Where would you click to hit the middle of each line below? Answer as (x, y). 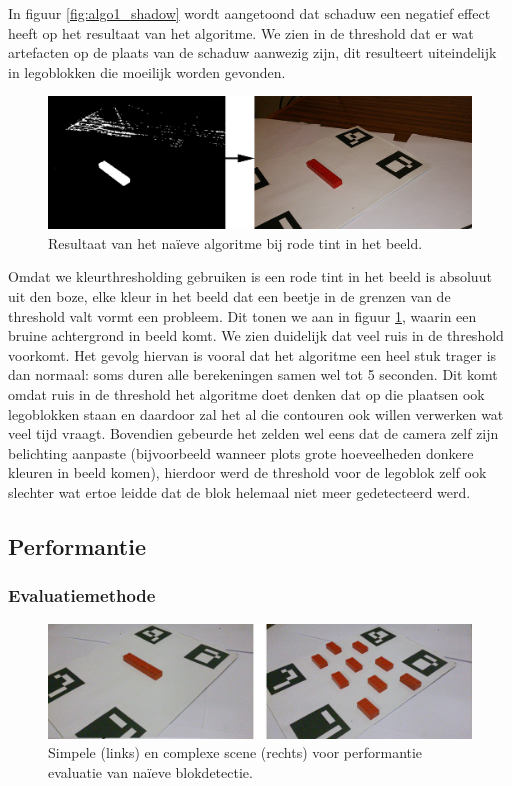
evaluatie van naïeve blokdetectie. (150, 771)
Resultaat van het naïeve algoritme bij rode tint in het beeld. (235, 242)
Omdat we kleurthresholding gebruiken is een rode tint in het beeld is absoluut (250, 276)
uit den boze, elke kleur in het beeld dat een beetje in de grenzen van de (229, 296)
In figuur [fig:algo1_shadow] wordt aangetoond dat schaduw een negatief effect (249, 13)
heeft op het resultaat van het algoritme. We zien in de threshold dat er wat (241, 32)
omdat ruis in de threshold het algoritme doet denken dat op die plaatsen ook (246, 394)
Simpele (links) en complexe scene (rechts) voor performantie (235, 752)
